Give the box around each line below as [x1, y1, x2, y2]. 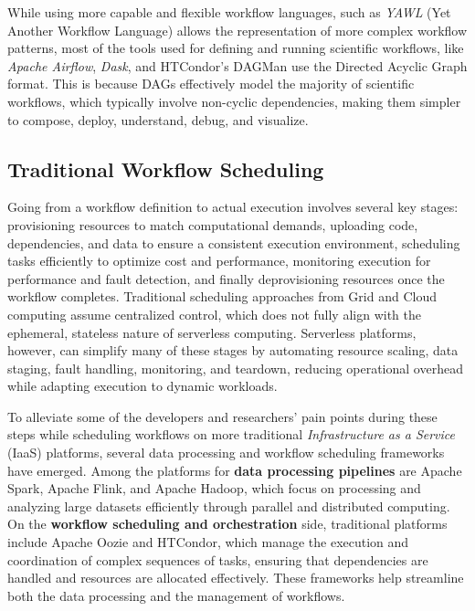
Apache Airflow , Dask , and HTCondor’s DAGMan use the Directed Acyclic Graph [7, 56, 468, 75]
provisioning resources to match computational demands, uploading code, [7, 215, 418, 234]
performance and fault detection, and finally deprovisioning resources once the [7, 269, 445, 288]
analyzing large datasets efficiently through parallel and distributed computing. [7, 496, 450, 515]
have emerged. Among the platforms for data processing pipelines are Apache [7, 460, 462, 479]
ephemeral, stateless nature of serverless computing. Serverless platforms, [7, 322, 417, 342]
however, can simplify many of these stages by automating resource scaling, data [7, 341, 459, 360]
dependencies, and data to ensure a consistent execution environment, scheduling [7, 233, 460, 252]
